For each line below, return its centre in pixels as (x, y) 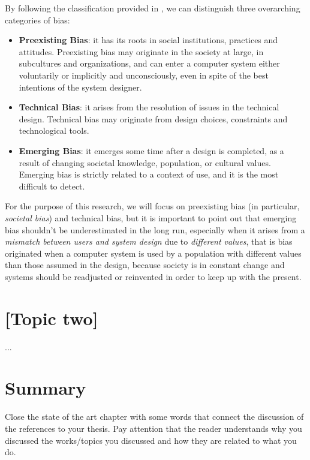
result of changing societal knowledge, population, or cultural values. (145, 162)
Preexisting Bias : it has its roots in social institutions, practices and (148, 40)
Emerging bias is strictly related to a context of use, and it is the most (149, 174)
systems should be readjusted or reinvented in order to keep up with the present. (153, 276)
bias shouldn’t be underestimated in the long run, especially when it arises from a (155, 229)
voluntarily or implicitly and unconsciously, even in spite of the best (144, 75)
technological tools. (54, 130)
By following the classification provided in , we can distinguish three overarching (153, 8)
